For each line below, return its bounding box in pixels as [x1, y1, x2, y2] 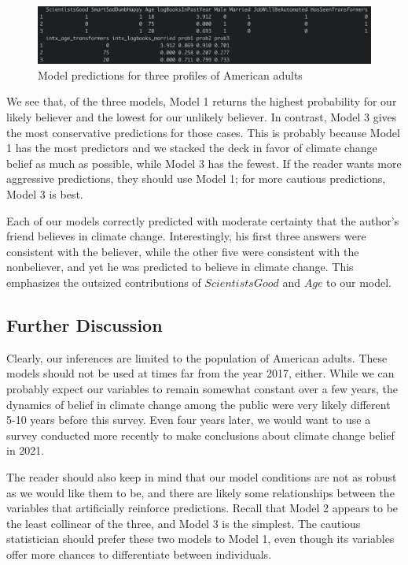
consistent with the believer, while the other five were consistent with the [6, 243, 359, 259]
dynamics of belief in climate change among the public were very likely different [6, 396, 391, 412]
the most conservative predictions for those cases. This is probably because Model [6, 124, 400, 140]
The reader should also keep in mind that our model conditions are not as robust [6, 468, 397, 485]
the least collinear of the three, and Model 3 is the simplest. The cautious [6, 515, 361, 531]
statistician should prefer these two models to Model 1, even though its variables [6, 530, 395, 547]
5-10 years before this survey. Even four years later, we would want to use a [6, 411, 371, 428]
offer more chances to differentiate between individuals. [6, 545, 272, 562]
